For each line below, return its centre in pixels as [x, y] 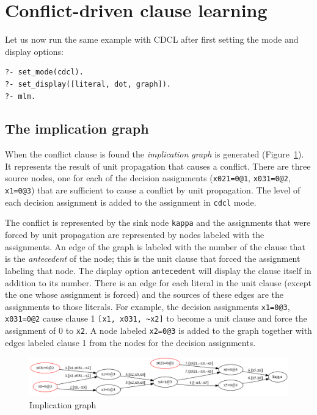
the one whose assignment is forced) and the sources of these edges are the [144, 294]
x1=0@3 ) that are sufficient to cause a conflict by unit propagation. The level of [153, 190]
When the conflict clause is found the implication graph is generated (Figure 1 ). [155, 154]
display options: [34, 51]
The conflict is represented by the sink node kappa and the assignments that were [158, 222]
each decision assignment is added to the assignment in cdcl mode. [131, 202]
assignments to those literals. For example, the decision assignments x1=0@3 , [148, 306]
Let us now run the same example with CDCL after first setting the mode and [152, 39]
